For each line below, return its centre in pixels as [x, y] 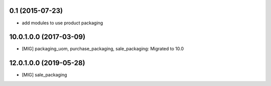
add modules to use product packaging [62, 23]
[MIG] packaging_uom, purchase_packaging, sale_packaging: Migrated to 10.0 [103, 49]
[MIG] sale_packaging [44, 75]
